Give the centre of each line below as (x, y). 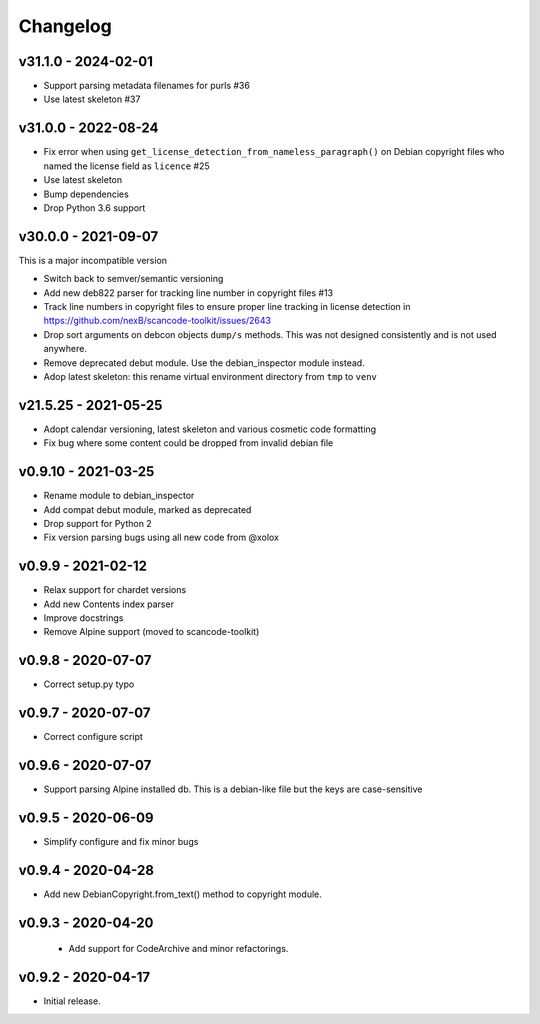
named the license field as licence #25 (126, 166)
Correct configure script (93, 737)
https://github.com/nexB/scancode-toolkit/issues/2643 (157, 321)
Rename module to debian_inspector (119, 496)
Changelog (65, 26)
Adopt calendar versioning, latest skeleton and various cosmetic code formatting (210, 429)
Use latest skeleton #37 (92, 99)
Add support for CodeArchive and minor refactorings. (178, 949)
